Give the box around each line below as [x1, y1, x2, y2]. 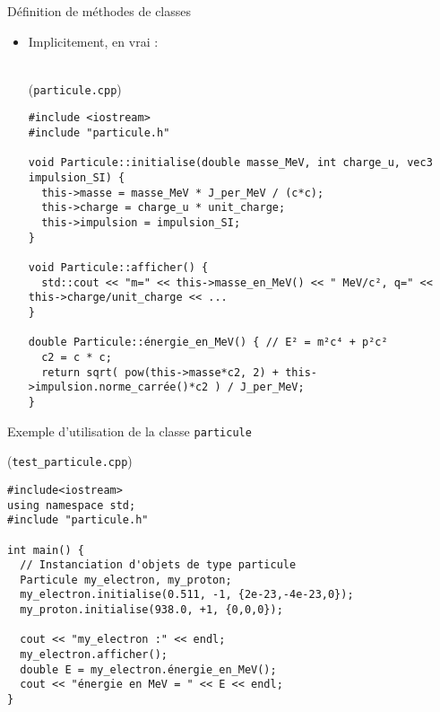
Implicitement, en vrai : [28, 31, 159, 50]
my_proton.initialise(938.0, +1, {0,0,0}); [20, 603, 283, 617]
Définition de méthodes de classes [7, 2, 192, 20]
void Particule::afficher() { [28, 261, 209, 274]
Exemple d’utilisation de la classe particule [7, 421, 252, 440]
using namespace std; [7, 498, 136, 512]
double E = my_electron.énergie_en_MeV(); [20, 663, 277, 676]
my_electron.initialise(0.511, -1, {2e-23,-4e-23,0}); [20, 588, 354, 602]
